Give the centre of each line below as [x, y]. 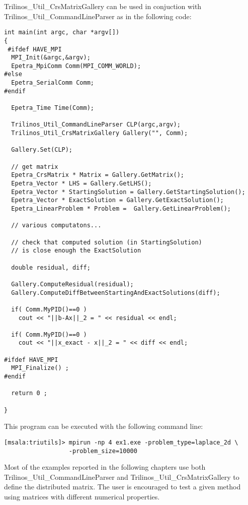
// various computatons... [56, 226]
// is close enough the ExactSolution [76, 251]
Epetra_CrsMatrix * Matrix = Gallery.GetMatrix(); [98, 175]
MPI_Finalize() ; [40, 368]
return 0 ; [29, 393]
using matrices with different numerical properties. [82, 497]
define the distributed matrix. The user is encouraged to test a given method [122, 487]
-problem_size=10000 [103, 451]
